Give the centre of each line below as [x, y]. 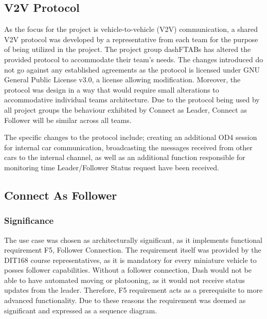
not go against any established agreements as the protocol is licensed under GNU [132, 69]
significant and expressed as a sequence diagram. [81, 310]
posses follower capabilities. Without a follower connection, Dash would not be [128, 270]
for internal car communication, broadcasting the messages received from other [128, 147]
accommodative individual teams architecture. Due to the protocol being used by [132, 100]
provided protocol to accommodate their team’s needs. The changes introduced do [134, 59]
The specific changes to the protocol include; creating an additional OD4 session [131, 137]
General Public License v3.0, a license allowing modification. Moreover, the [122, 79]
